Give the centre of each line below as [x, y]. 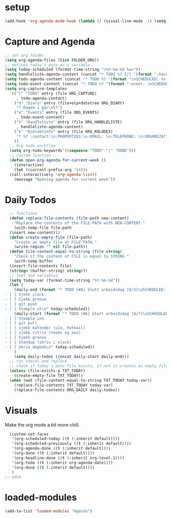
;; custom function [30, 155]
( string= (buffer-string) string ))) [49, 271]
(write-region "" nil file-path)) [51, 247]
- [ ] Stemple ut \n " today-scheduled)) [47, 309]
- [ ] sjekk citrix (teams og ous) [43, 333]
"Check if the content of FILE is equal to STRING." [72, 256]
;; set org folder [24, 55]
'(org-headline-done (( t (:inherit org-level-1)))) [68, 458]
